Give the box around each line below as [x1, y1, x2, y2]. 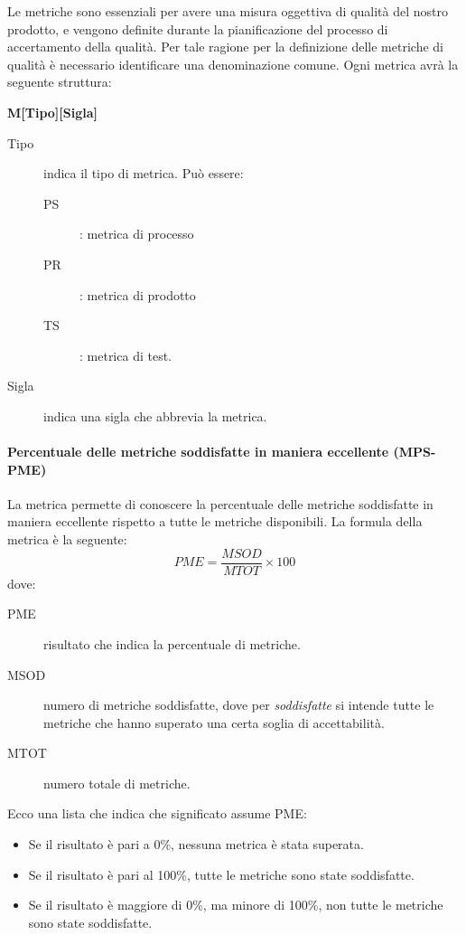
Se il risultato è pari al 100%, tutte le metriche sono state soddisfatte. [28, 864, 415, 883]
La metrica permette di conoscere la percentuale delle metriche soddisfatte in [7, 494, 433, 513]
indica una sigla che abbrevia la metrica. [43, 406, 267, 425]
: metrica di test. [79, 345, 172, 364]
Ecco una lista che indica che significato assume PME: [7, 804, 307, 823]
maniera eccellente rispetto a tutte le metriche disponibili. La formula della [7, 512, 423, 531]
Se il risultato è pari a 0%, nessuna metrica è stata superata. [28, 835, 364, 854]
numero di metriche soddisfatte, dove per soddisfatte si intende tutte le [43, 695, 434, 714]
